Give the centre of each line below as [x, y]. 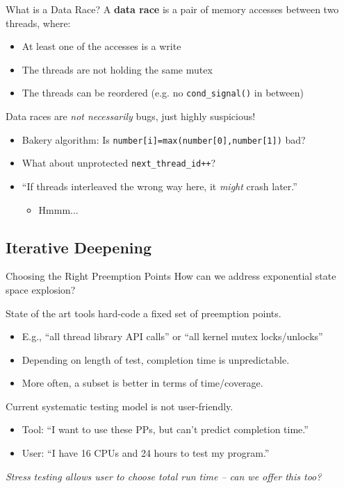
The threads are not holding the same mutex [117, 69]
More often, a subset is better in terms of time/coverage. [142, 383]
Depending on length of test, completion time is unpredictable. [156, 359]
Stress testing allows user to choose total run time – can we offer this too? [164, 476]
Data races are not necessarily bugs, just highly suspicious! [131, 116]
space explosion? [41, 289]
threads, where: [38, 23]
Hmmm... [58, 209]
